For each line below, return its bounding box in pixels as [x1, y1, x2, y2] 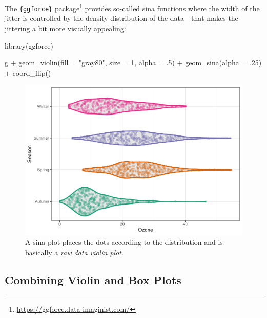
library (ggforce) [5, 40, 54, 51]
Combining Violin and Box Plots [5, 271, 181, 287]
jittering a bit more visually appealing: [5, 22, 126, 33]
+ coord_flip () [5, 67, 51, 78]
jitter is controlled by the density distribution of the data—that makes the [5, 13, 238, 24]
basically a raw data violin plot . [25, 247, 124, 257]
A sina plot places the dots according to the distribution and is [25, 237, 223, 247]
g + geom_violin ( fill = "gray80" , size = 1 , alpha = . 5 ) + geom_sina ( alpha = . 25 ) [5, 57, 262, 68]
